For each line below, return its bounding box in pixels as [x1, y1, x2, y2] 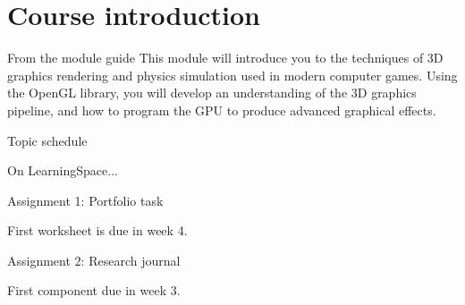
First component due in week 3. [7, 281, 181, 300]
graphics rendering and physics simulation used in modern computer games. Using [7, 65, 458, 84]
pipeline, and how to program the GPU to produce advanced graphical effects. [7, 100, 436, 119]
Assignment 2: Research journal [7, 250, 181, 269]
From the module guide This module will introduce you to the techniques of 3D [7, 48, 444, 67]
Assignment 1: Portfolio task [7, 191, 164, 209]
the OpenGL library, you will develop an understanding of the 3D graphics [7, 83, 417, 102]
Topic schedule [7, 131, 88, 149]
